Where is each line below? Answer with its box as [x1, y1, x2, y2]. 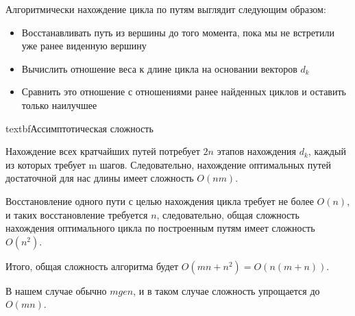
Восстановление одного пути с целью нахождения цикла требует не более [5, 193, 314, 208]
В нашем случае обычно [5, 283, 107, 297]
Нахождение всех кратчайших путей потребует [5, 144, 200, 158]
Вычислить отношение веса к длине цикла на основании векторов [21, 61, 297, 75]
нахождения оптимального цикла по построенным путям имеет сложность [5, 221, 315, 235]
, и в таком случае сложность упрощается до [133, 283, 320, 297]
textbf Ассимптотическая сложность [5, 121, 154, 135]
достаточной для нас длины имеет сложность [5, 171, 194, 185]
